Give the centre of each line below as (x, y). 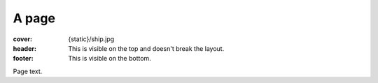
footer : (23, 59)
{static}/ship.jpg (91, 39)
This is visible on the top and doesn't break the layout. (146, 48)
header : (24, 48)
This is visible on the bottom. (110, 59)
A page (34, 18)
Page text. (28, 71)
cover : (23, 39)
